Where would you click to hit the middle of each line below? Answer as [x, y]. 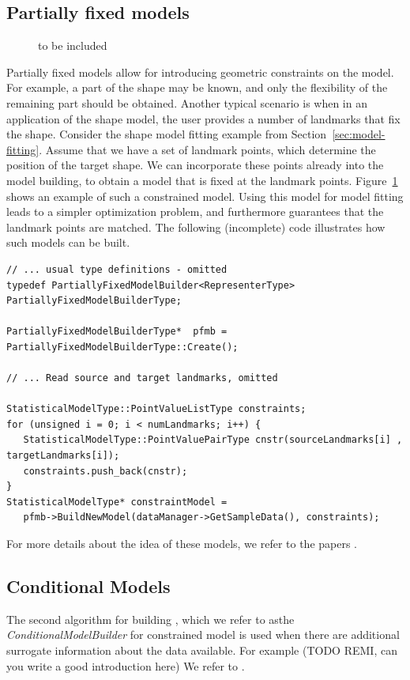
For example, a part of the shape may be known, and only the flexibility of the [197, 87]
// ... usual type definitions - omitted [117, 269]
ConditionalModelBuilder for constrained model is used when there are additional [203, 635]
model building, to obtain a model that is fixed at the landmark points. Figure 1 [202, 180]
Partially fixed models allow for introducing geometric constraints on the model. [200, 72]
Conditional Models [88, 586]
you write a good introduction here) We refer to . [126, 665]
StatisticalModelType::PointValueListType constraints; [156, 409]
